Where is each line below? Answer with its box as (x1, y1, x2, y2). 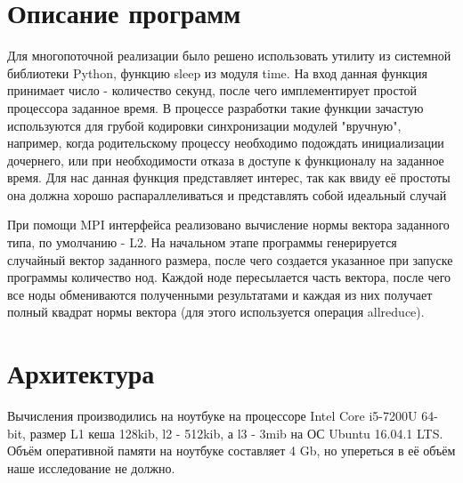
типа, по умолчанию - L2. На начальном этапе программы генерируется (7, 233, 397, 252)
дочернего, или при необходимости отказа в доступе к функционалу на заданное (7, 150, 444, 169)
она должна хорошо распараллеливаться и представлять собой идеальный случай (7, 185, 447, 204)
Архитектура (7, 355, 155, 391)
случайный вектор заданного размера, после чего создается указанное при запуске (7, 250, 453, 269)
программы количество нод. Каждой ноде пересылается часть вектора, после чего (7, 268, 451, 286)
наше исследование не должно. (7, 458, 175, 477)
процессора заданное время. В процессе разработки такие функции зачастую (7, 98, 424, 117)
